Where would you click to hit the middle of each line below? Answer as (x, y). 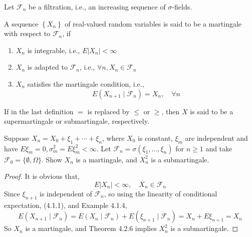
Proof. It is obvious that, (42, 176)
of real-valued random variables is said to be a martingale (153, 23)
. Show (52, 159)
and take (219, 148)
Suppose (17, 138)
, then (171, 111)
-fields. (182, 7)
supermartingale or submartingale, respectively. (77, 121)
